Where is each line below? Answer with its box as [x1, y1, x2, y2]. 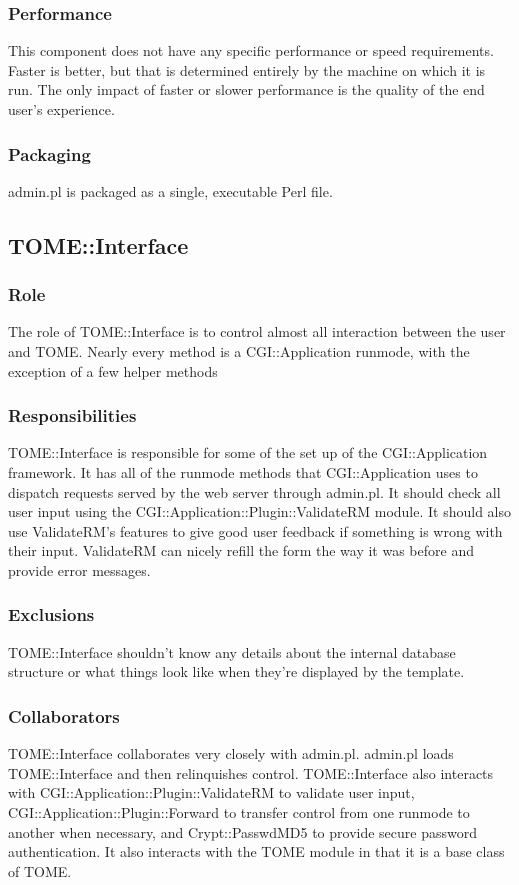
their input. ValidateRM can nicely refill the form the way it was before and [8, 540, 474, 561]
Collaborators [8, 703, 120, 728]
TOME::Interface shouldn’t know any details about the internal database [8, 641, 456, 662]
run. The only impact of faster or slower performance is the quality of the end [8, 79, 485, 100]
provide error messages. [8, 559, 151, 580]
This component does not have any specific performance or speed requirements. [8, 40, 494, 61]
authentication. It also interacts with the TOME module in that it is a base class [8, 841, 505, 862]
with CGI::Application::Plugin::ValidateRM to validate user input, [8, 782, 415, 803]
